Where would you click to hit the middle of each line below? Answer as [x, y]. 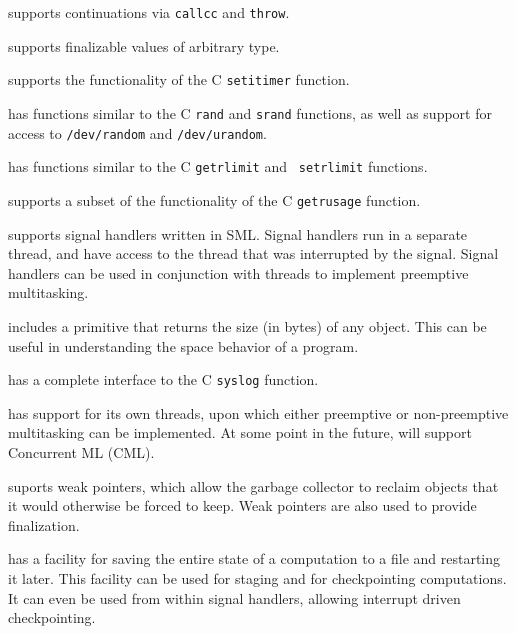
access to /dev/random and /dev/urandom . [137, 132]
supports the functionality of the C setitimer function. [179, 79]
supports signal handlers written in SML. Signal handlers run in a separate [238, 233]
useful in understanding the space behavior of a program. [183, 345]
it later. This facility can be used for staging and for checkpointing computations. [257, 577]
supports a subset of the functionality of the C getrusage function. [214, 199]
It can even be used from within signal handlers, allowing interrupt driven [234, 597]
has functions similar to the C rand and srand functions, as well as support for [250, 112]
